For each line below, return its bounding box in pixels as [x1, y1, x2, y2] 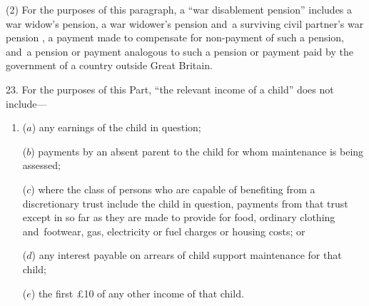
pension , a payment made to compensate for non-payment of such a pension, [6, 30, 344, 45]
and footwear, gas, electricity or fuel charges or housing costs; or [22, 223, 305, 238]
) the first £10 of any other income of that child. [31, 285, 244, 300]
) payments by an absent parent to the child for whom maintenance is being [31, 143, 364, 158]
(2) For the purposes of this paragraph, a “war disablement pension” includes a [6, 2, 353, 16]
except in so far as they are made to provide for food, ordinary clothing [22, 210, 335, 225]
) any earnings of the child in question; [31, 120, 201, 135]
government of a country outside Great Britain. [6, 58, 213, 73]
